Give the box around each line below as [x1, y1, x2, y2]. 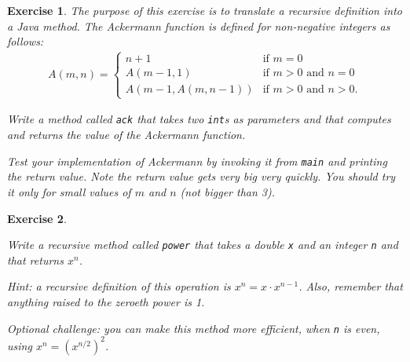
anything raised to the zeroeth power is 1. [7, 293, 205, 309]
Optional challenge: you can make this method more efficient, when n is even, [7, 320, 380, 336]
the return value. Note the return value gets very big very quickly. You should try [7, 168, 396, 185]
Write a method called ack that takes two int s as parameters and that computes [7, 111, 391, 127]
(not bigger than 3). [180, 183, 276, 199]
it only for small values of [7, 183, 131, 199]
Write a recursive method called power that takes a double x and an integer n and [7, 236, 398, 253]
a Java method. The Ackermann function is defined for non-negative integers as [7, 17, 390, 34]
